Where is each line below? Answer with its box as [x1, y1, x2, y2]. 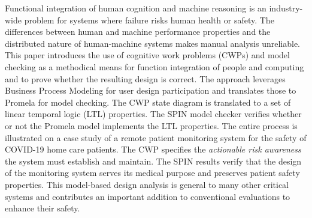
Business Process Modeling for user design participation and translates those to [5, 84, 296, 97]
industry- [269, 2, 303, 14]
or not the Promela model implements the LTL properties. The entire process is [5, 119, 298, 132]
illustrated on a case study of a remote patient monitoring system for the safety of [5, 131, 307, 144]
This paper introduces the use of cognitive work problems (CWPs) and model [5, 49, 290, 61]
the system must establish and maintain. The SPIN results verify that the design [5, 154, 302, 167]
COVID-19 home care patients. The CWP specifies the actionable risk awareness [5, 143, 301, 156]
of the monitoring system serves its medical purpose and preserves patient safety [5, 166, 300, 179]
